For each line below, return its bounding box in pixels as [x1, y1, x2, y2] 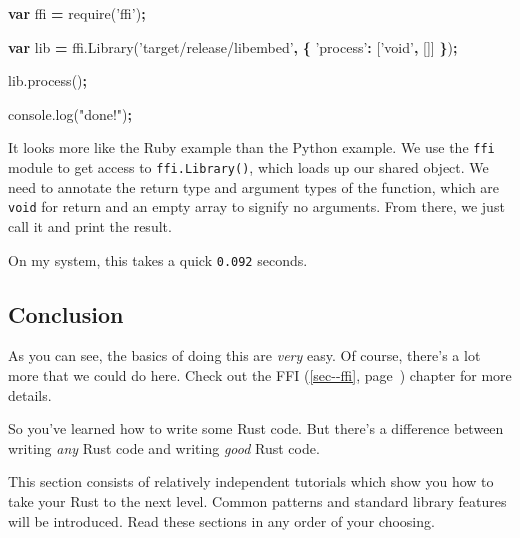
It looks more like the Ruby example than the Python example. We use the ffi [8, 137, 495, 158]
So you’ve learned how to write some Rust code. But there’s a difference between [8, 418, 504, 439]
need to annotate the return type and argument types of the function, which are [8, 176, 500, 197]
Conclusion [8, 298, 124, 329]
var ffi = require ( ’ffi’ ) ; [8, 3, 146, 23]
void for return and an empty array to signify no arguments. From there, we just [8, 196, 505, 217]
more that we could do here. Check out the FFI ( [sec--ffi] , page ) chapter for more [8, 364, 512, 385]
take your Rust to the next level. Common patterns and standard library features [8, 490, 507, 511]
